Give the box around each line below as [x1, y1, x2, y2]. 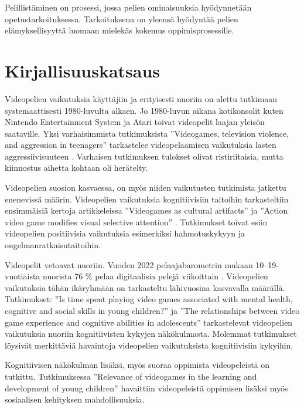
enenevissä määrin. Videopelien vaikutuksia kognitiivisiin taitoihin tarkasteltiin [5, 192, 289, 205]
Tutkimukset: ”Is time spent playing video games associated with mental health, [5, 293, 293, 305]
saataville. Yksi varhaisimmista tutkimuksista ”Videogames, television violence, [5, 127, 289, 139]
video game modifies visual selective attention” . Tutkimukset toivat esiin [5, 215, 268, 228]
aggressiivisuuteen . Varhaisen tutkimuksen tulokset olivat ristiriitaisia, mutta [5, 150, 283, 162]
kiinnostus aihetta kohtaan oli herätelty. [5, 161, 148, 174]
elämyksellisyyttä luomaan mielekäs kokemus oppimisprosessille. [5, 24, 234, 36]
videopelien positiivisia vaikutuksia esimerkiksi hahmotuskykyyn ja [5, 227, 245, 239]
